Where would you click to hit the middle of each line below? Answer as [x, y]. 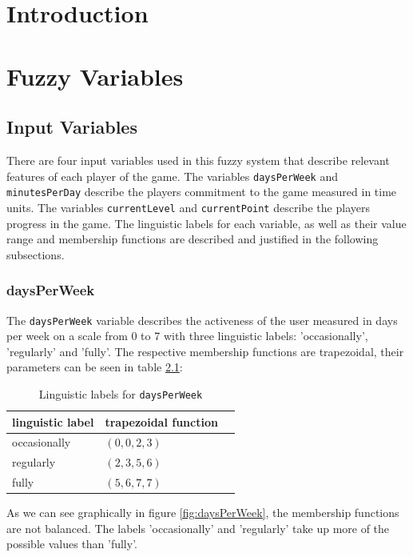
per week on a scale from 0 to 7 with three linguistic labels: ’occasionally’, [187, 336]
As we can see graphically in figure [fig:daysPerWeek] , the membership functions [203, 513]
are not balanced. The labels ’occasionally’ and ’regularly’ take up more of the [198, 528]
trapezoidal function [161, 421]
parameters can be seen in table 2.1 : [95, 367]
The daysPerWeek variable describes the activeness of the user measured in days [202, 320]
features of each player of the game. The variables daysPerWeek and [172, 176]
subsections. [36, 254]
